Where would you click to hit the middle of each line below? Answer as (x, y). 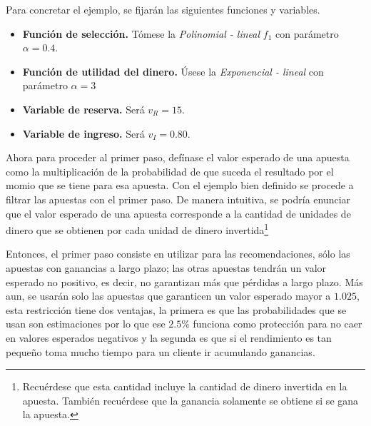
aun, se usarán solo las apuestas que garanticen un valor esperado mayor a (168, 296)
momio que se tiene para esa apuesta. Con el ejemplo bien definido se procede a (180, 185)
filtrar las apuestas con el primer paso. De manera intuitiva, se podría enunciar (178, 199)
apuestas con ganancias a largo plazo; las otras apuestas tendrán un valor (166, 267)
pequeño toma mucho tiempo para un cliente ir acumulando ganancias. (161, 351)
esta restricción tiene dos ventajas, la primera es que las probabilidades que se (176, 309)
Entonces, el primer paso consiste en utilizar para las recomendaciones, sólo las (178, 254)
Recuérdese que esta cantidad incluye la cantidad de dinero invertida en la (185, 386)
